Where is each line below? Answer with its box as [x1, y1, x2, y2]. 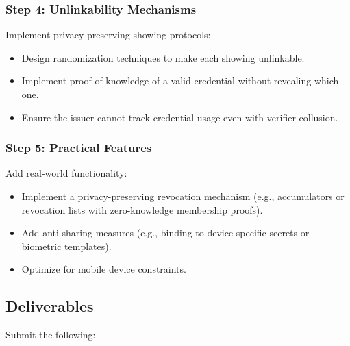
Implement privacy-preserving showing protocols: [5, 27, 211, 42]
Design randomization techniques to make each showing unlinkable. [21, 50, 305, 64]
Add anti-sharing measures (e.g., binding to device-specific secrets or [21, 225, 310, 240]
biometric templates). [21, 238, 112, 253]
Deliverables [5, 295, 94, 317]
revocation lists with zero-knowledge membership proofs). [21, 202, 263, 217]
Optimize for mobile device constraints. [21, 262, 186, 276]
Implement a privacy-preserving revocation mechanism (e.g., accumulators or [21, 189, 345, 203]
